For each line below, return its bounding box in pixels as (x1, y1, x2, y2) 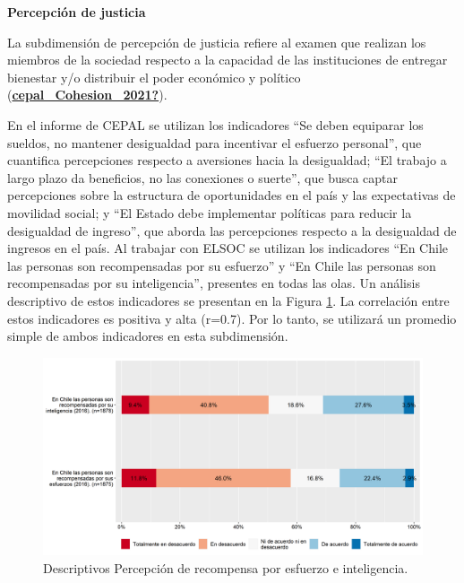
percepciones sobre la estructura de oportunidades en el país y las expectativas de (7, 186, 456, 204)
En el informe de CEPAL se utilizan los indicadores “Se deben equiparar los (7, 115, 424, 134)
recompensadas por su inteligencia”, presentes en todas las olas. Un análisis (7, 274, 420, 292)
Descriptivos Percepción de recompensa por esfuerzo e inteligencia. (43, 558, 408, 577)
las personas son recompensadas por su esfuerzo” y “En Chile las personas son (7, 256, 436, 274)
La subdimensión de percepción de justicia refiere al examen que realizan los (7, 32, 426, 51)
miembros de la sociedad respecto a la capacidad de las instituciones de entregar (7, 50, 448, 69)
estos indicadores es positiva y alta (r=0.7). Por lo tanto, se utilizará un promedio (7, 309, 457, 327)
